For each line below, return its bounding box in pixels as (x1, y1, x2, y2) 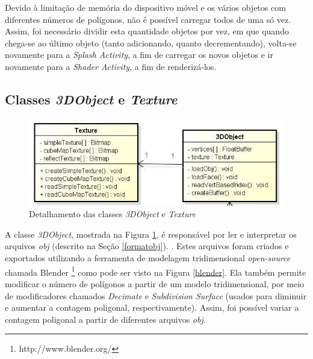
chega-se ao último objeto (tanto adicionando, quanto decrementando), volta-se (5, 36, 297, 49)
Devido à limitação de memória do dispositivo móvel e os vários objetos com (5, 1, 286, 13)
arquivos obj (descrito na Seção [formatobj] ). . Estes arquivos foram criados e (5, 240, 289, 252)
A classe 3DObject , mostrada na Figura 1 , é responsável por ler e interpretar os (5, 227, 297, 240)
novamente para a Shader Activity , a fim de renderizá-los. (5, 60, 217, 72)
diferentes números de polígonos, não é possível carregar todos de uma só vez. (5, 13, 291, 25)
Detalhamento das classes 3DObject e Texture (29, 208, 196, 220)
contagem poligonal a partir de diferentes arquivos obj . (5, 313, 206, 325)
